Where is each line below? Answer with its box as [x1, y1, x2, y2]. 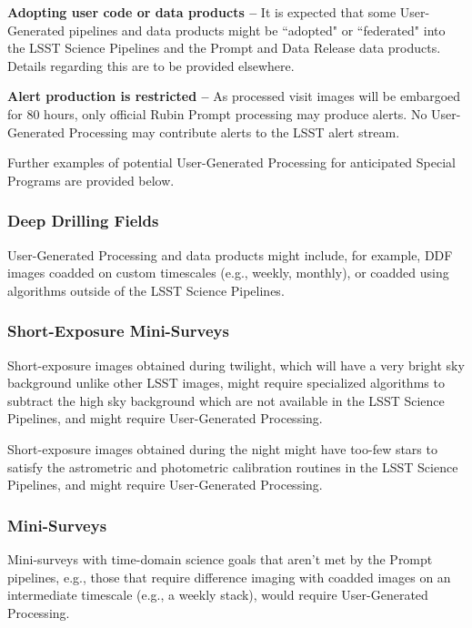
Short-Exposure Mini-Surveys [7, 319, 229, 342]
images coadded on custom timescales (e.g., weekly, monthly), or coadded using [7, 263, 449, 282]
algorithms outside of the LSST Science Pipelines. [7, 280, 285, 299]
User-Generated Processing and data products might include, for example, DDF [7, 245, 453, 264]
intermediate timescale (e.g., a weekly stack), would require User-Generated [7, 585, 428, 604]
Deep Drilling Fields [7, 209, 159, 232]
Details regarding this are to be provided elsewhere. [7, 56, 295, 75]
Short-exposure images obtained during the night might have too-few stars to [7, 439, 437, 458]
